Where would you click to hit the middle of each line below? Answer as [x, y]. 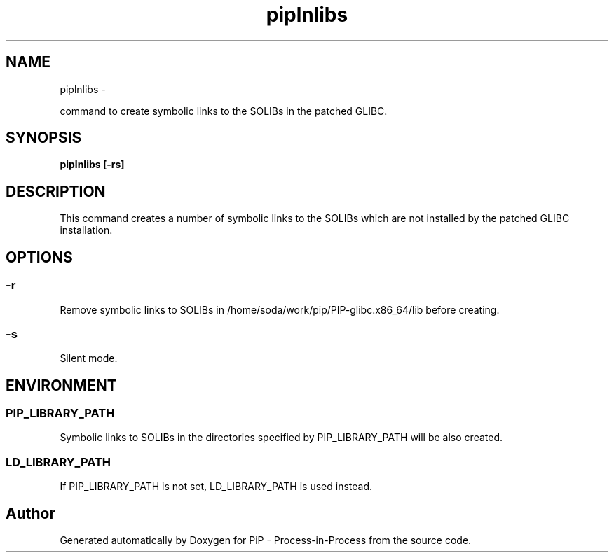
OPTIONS [39, 257]
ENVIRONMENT [61, 385]
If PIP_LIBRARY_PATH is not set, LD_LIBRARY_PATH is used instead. [216, 487]
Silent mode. [89, 358]
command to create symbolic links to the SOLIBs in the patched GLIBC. [224, 111]
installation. [86, 230]
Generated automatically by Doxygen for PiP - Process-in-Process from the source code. [266, 540]
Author [30, 513]
